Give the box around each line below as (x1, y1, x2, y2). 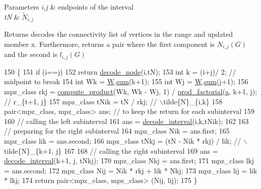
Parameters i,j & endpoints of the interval (4, 2, 134, 12)
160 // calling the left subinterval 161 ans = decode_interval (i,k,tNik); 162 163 (4, 115, 249, 126)
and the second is (4, 49, 57, 59)
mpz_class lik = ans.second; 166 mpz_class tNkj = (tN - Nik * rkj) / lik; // (4, 135, 241, 146)
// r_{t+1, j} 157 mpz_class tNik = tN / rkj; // (4, 96, 157, 106)
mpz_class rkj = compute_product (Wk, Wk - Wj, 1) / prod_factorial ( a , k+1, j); (4, 86, 257, 96)
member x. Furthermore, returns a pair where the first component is (4, 38, 215, 49)
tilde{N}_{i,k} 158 (163, 96, 223, 106)
